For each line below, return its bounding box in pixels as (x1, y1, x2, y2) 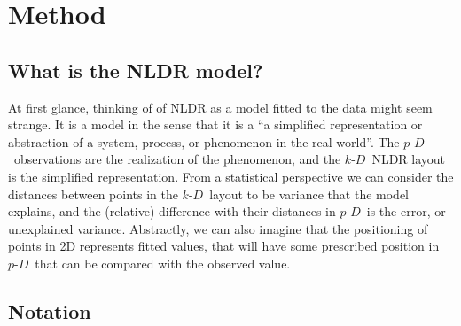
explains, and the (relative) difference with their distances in (8, 202, 336, 221)
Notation (8, 297, 91, 324)
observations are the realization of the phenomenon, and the (13, 150, 341, 168)
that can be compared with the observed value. (35, 253, 291, 272)
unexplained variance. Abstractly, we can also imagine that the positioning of (8, 219, 428, 237)
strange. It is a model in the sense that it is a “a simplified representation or (8, 115, 423, 134)
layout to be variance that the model (209, 184, 409, 203)
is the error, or (366, 202, 446, 221)
